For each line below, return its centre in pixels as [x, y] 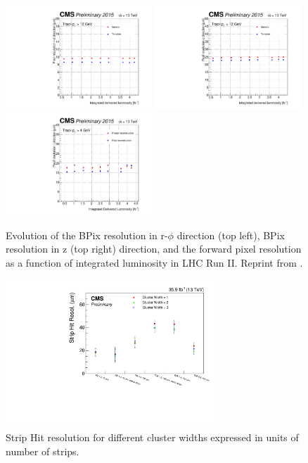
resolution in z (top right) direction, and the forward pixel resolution [154, 249]
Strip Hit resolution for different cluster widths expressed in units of [152, 437]
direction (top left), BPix [231, 235]
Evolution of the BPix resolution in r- [87, 235]
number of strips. [43, 451]
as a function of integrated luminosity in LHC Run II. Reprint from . [154, 262]
